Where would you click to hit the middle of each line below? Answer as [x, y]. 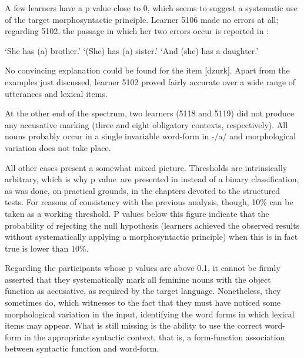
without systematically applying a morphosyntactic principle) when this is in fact [151, 237]
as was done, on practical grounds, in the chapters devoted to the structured [143, 190]
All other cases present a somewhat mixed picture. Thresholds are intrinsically [146, 167]
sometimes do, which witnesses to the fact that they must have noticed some [143, 302]
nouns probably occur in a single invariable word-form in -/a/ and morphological [151, 136]
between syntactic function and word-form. [82, 348]
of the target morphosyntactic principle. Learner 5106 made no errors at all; [142, 19]
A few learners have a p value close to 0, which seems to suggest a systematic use [151, 8]
